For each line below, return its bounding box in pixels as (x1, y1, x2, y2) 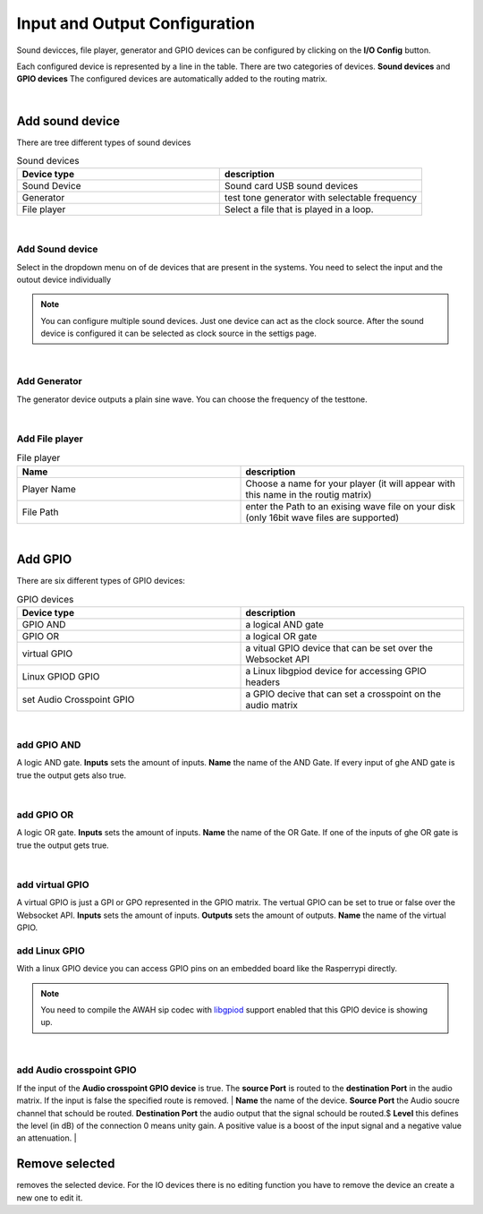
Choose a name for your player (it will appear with (245, 477, 456, 490)
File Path (21, 506, 59, 518)
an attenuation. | (16, 1133, 77, 1143)
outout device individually (16, 274, 112, 285)
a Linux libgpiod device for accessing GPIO (245, 665, 427, 678)
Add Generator (16, 375, 82, 388)
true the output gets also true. (16, 770, 127, 781)
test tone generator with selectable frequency (224, 192, 418, 204)
